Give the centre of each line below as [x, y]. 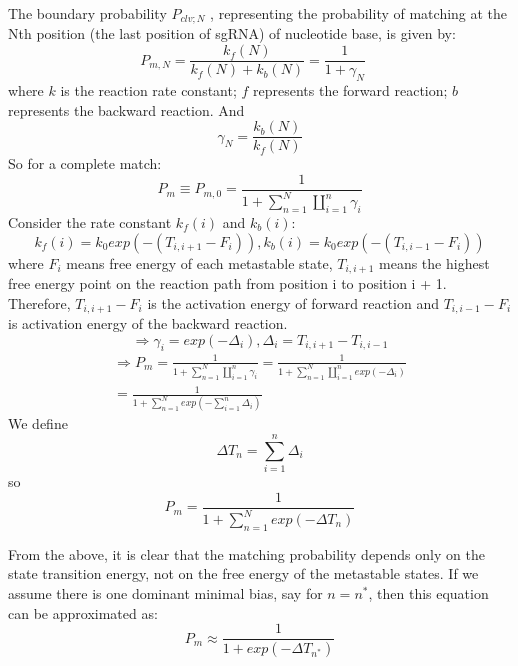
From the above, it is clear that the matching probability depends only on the [246, 553]
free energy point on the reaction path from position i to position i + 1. [227, 283]
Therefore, [39, 302]
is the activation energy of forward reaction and [293, 302]
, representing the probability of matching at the [359, 13]
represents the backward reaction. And [126, 109]
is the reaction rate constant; [148, 89]
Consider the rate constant [90, 221]
